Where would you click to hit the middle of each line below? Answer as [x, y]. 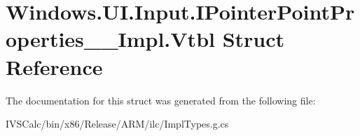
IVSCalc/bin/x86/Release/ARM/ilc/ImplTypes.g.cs [117, 124]
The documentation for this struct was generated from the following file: [161, 100]
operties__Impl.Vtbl [110, 39]
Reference [54, 66]
